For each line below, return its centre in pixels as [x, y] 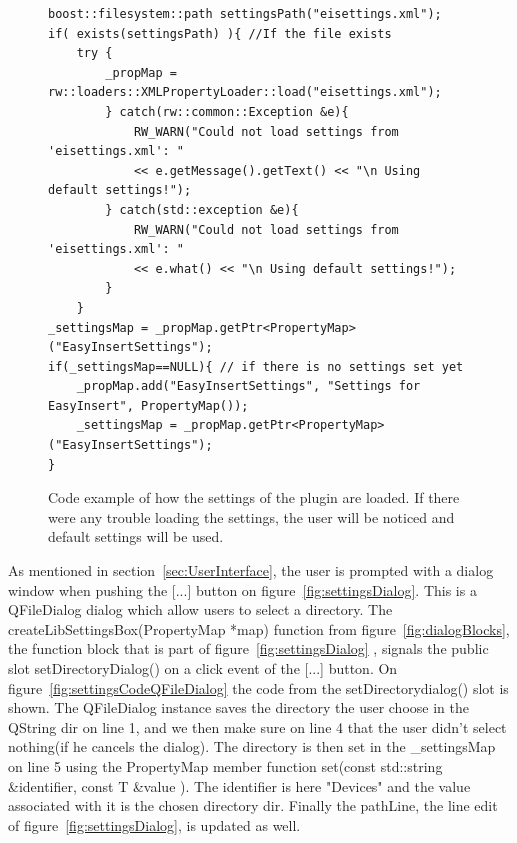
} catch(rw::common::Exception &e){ [227, 111]
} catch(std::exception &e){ [202, 209]
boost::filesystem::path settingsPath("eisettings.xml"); [245, 14]
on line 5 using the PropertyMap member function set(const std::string [225, 765]
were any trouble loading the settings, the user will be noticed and [251, 516]
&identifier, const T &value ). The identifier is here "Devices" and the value [239, 785]
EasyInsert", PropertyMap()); [148, 405]
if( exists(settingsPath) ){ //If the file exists [220, 33]
